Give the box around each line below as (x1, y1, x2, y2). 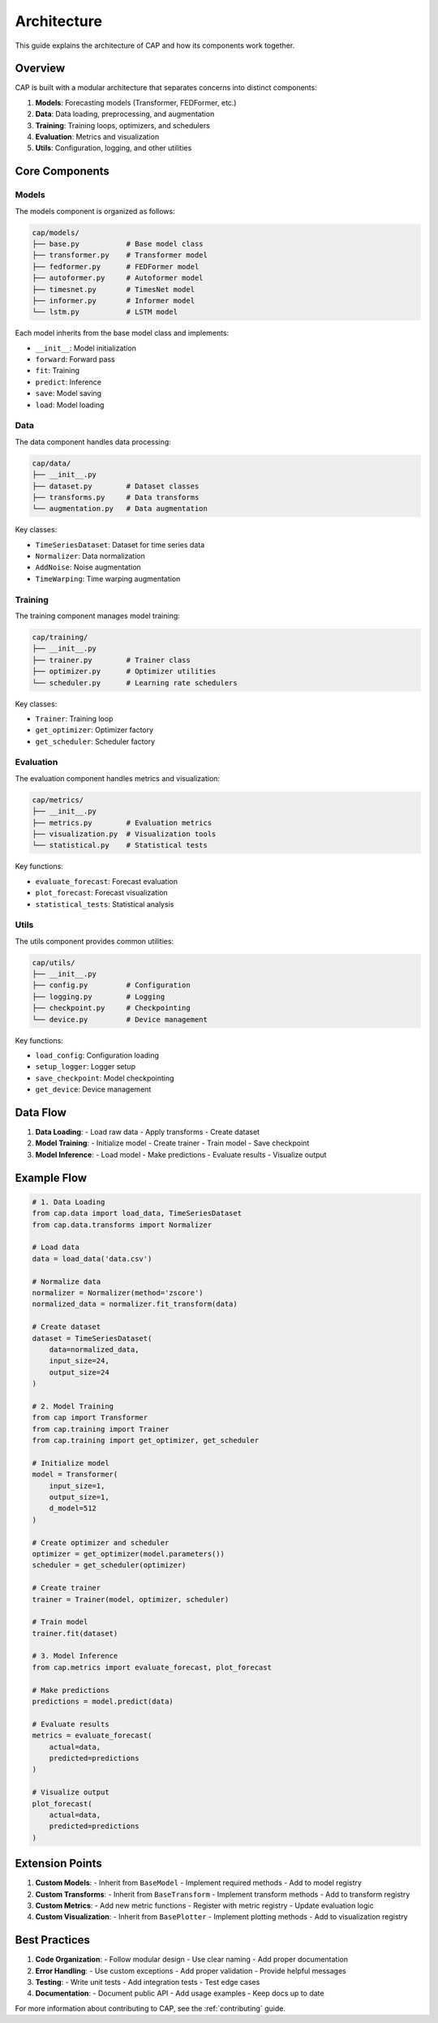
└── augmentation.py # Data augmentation (32, 504, 208, 513)
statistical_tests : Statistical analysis (35, 899, 174, 908)
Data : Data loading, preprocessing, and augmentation (35, 110, 215, 119)
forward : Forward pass (35, 354, 115, 364)
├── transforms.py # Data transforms (32, 492, 200, 502)
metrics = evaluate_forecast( (32, 1731, 152, 1740)
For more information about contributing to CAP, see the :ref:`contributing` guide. (15, 2004, 286, 2013)
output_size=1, (49, 1493, 109, 1501)
